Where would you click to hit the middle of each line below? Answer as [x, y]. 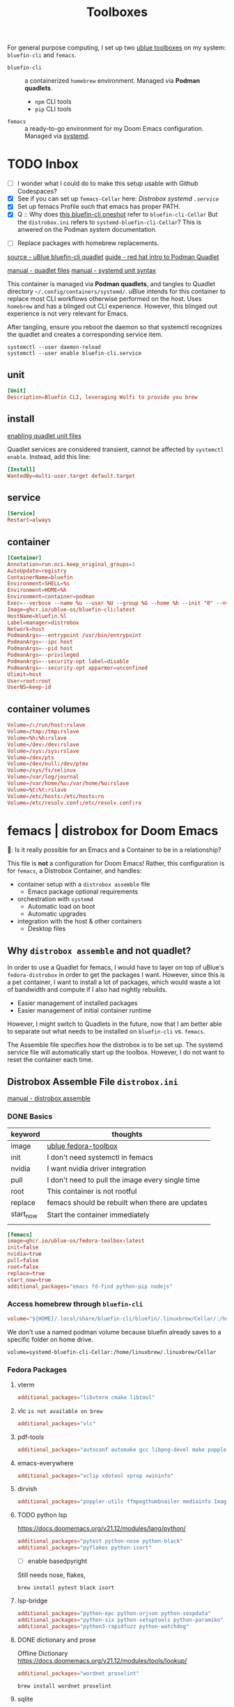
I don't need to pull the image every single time [124, 1180]
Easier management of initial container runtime [84, 1011]
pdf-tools [31, 1437]
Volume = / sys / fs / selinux [42, 770]
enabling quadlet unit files [44, 435]
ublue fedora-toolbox [82, 1146]
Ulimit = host [24, 674]
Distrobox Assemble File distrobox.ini [93, 1081]
